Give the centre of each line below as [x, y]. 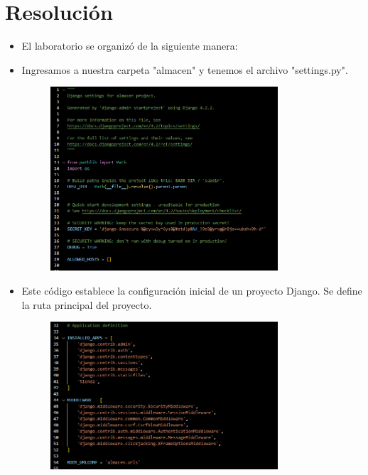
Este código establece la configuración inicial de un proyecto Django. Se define [192, 290]
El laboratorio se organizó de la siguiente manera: [130, 46]
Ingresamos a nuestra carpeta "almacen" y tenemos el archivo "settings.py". [185, 69]
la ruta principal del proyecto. [87, 304]
